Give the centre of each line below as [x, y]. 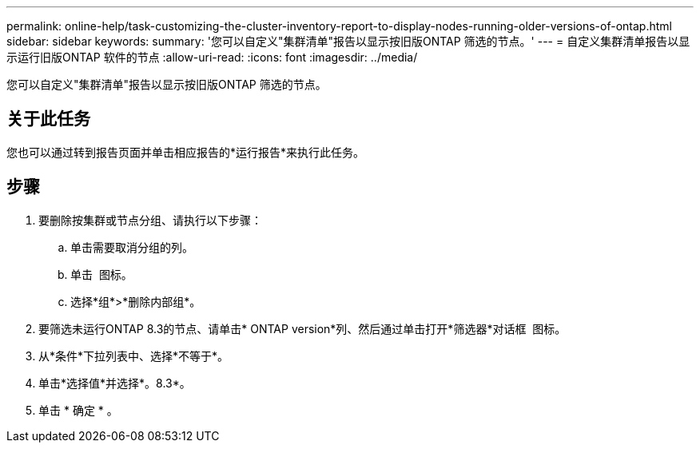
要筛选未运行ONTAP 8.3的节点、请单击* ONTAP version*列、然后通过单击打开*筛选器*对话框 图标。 [302, 328]
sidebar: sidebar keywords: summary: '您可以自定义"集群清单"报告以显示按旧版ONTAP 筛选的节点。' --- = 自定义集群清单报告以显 [348, 41]
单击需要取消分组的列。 [132, 247]
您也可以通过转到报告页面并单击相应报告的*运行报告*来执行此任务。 [186, 152]
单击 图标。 [101, 274]
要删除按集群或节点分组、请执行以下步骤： [150, 220]
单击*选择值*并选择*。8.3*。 [115, 383]
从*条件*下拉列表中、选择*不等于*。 [134, 356]
